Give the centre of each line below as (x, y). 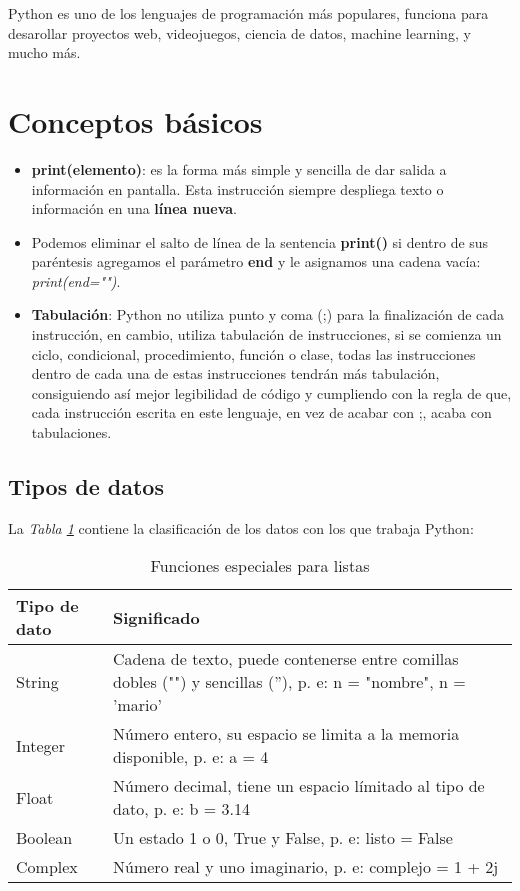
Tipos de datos (86, 486)
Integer (40, 745)
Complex (47, 867)
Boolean (44, 838)
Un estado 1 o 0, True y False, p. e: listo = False (283, 838)
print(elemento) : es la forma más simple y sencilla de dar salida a (239, 168)
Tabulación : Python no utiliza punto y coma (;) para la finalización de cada (268, 314)
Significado (156, 617)
